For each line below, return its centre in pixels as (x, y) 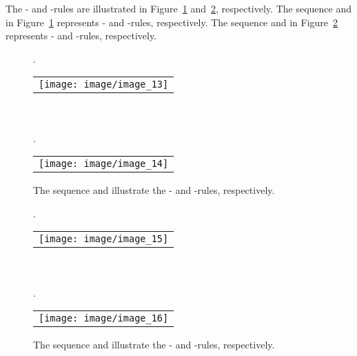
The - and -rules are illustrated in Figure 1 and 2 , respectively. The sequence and (178, 8)
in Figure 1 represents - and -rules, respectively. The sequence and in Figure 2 (172, 22)
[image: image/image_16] (104, 318)
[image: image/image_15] (104, 239)
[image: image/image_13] (104, 85)
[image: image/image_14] (104, 164)
